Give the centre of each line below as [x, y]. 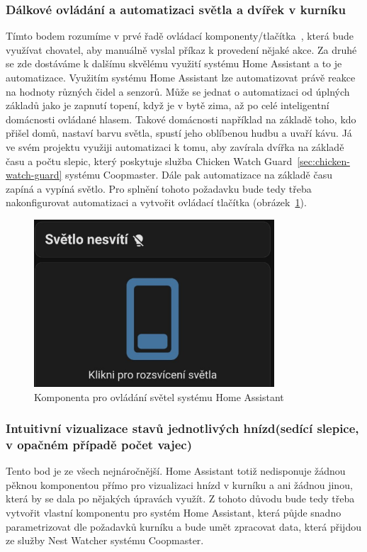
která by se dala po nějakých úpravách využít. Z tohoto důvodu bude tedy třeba [180, 499]
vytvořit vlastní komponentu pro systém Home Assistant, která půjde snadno [174, 513]
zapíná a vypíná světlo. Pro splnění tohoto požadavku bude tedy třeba [159, 188]
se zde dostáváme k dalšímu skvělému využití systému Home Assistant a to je [174, 63]
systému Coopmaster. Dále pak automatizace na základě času [199, 175]
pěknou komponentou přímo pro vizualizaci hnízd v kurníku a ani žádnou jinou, [179, 484]
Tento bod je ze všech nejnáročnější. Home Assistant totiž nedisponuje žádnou [176, 471]
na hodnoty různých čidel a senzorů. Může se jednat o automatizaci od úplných [178, 91]
